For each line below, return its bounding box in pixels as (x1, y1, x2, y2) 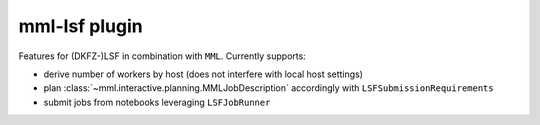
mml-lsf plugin (18, 15, 144, 37)
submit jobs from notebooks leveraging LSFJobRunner (43, 96, 271, 108)
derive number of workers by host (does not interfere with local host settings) (43, 68, 364, 80)
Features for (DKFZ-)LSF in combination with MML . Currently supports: (18, 50, 307, 62)
